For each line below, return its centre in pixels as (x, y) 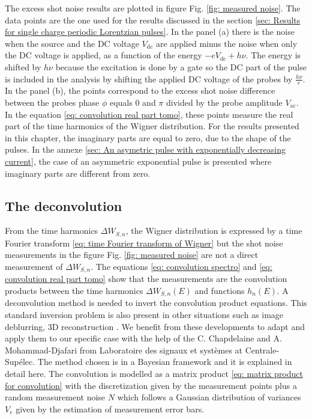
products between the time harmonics (74, 291)
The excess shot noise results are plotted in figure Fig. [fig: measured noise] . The (153, 8)
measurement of (34, 266)
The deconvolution (64, 205)
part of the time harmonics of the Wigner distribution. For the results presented (152, 126)
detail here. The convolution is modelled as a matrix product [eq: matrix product (154, 374)
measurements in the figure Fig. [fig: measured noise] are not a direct (132, 255)
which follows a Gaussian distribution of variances (209, 397)
